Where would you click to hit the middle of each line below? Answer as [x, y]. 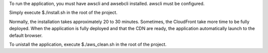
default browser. [26, 35]
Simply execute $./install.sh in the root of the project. [63, 13]
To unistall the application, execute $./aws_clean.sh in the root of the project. [88, 44]
